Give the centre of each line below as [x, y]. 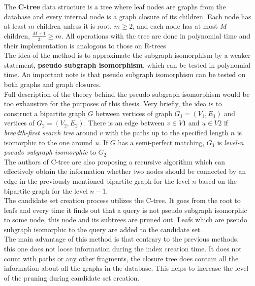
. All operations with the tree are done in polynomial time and [156, 35]
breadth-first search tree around [51, 132]
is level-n [230, 142]
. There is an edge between [124, 123]
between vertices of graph [134, 113]
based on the [218, 181]
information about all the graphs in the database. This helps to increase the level [126, 268]
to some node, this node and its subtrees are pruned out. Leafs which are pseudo [126, 220]
